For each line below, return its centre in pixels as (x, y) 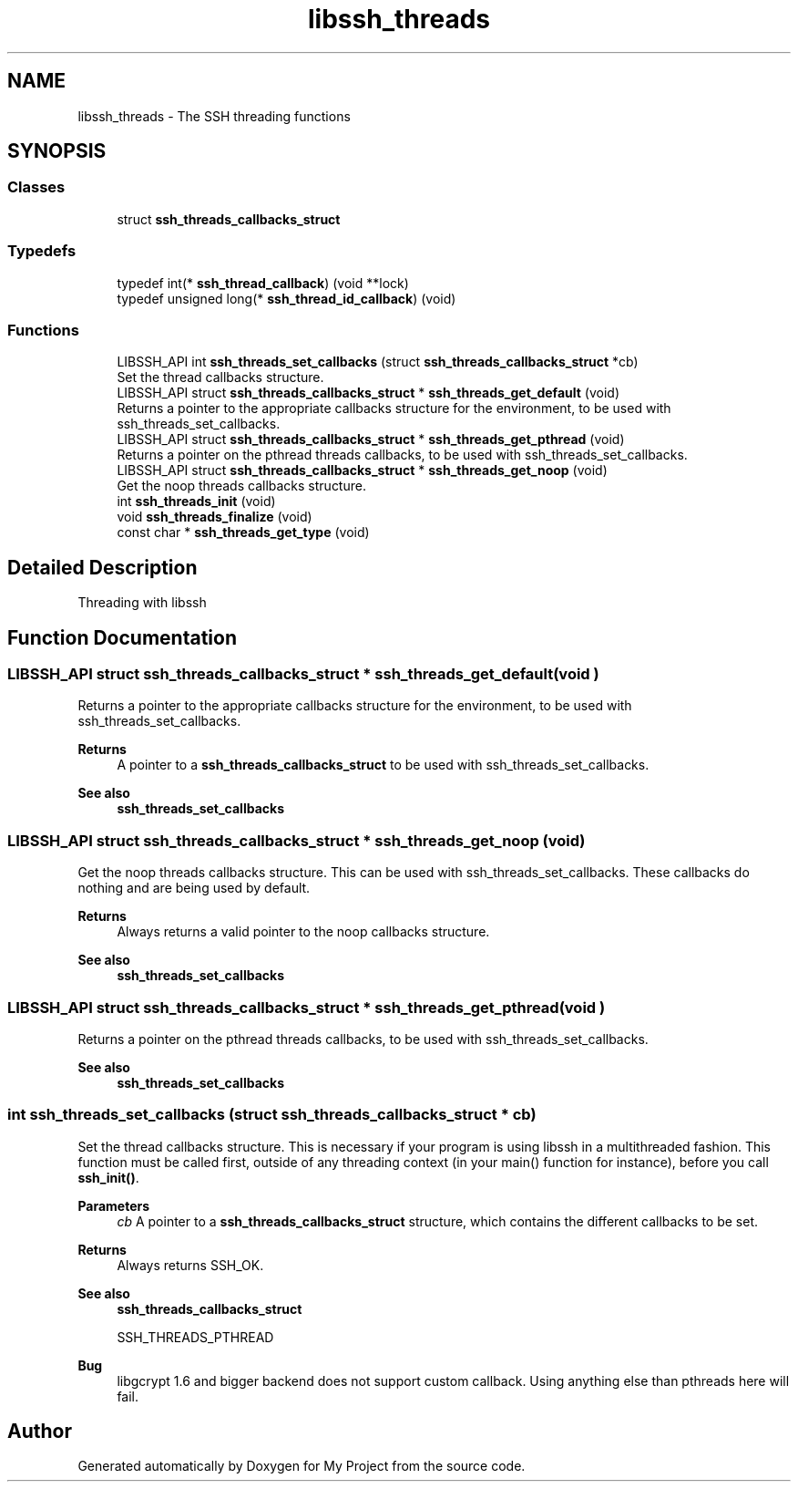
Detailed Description (102, 567)
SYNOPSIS (57, 151)
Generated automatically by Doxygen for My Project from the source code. (302, 1466)
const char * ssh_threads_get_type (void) (243, 533)
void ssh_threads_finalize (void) (215, 517)
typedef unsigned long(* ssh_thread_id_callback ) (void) (286, 298)
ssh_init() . (108, 1177)
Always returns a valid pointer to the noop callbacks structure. (303, 932)
